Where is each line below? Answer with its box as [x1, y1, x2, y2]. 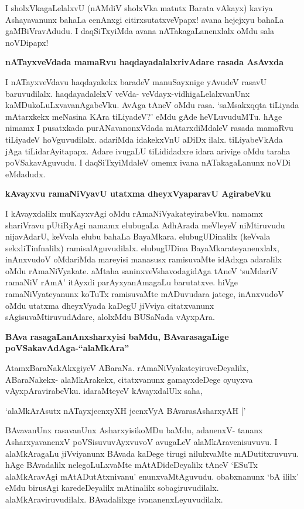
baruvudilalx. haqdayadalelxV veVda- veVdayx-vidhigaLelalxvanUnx [5, 87, 250, 99]
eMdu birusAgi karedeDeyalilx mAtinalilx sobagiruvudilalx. [5, 481, 219, 494]
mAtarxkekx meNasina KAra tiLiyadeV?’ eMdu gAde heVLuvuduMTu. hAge [5, 110, 282, 122]
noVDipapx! [5, 36, 49, 48]
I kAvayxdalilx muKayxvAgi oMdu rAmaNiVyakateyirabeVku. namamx [5, 207, 263, 219]
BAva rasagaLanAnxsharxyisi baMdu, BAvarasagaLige [5, 330, 229, 342]
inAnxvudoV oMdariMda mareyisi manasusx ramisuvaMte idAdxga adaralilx [5, 253, 282, 265]
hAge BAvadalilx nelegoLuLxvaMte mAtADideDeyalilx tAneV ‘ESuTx [5, 459, 258, 471]
